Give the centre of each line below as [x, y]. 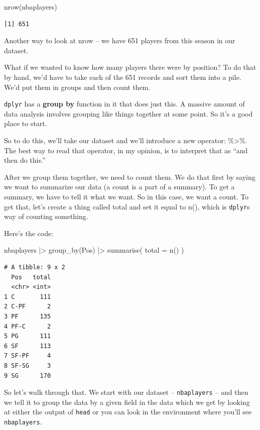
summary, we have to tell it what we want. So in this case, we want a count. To [126, 196]
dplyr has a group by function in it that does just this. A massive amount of [124, 104]
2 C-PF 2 [28, 307]
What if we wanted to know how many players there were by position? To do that [130, 67]
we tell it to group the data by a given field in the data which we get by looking [127, 402]
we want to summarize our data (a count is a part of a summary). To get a [119, 187]
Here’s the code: [29, 233]
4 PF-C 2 [28, 326]
